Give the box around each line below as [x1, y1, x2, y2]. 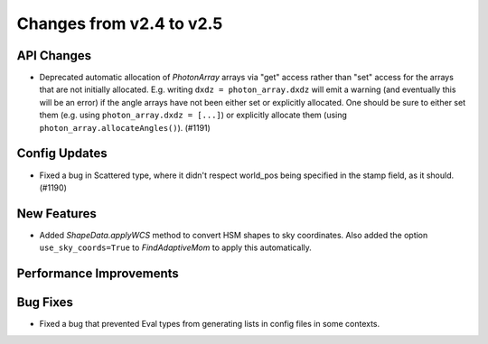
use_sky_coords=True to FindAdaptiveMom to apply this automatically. [39, 242, 312, 253]
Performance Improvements [16, 266, 180, 282]
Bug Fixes [16, 294, 74, 311]
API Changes [16, 48, 92, 63]
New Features [16, 206, 97, 221]
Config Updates [16, 145, 108, 162]
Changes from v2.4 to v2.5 [16, 14, 223, 33]
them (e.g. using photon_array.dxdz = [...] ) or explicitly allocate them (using [39, 109, 348, 121]
